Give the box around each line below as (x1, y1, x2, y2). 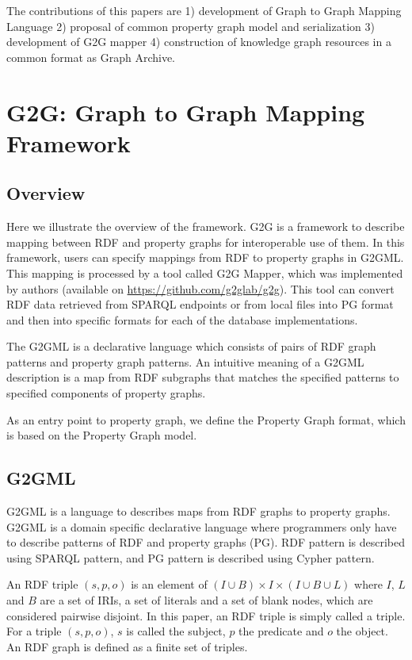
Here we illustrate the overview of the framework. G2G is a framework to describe (6, 218, 405, 235)
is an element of (131, 576, 208, 593)
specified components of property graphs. (6, 385, 206, 401)
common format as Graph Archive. (6, 48, 176, 65)
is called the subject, (126, 623, 226, 639)
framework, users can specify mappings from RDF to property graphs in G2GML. (6, 249, 404, 266)
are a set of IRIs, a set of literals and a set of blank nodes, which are (40, 592, 373, 608)
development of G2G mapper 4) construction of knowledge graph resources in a (6, 33, 391, 50)
